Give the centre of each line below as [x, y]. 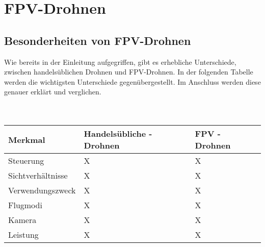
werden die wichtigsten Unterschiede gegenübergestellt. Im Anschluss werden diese [132, 81]
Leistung [23, 235]
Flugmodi [25, 205]
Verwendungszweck [42, 190]
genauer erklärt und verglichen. [53, 92]
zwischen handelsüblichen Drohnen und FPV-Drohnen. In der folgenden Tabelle [129, 72]
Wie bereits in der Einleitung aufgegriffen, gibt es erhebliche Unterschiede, [120, 61]
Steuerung [26, 161]
